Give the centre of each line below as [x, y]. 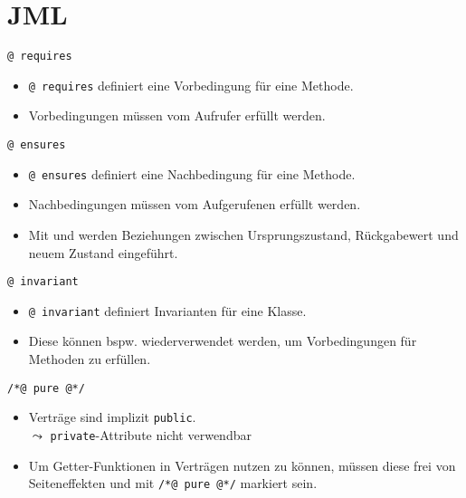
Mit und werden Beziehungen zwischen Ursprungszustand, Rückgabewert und [243, 234]
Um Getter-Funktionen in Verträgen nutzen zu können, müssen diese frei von [242, 465]
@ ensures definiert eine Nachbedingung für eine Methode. [192, 173]
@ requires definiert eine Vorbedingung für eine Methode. [191, 85]
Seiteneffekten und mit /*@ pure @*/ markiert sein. [173, 483]
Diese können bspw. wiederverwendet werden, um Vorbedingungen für [223, 341]
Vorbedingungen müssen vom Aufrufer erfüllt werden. [177, 115]
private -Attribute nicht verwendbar [151, 434]
